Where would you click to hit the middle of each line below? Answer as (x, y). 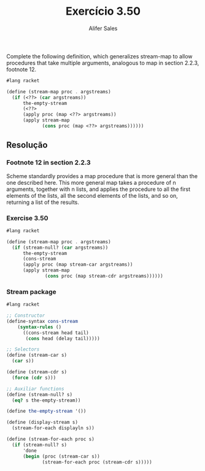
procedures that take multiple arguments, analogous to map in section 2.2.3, (103, 63)
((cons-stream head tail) (56, 333)
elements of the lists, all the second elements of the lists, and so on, (92, 195)
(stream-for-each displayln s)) (53, 428)
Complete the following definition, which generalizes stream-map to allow (99, 56)
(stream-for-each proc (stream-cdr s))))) (97, 462)
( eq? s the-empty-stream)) (46, 400)
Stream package (31, 292)
